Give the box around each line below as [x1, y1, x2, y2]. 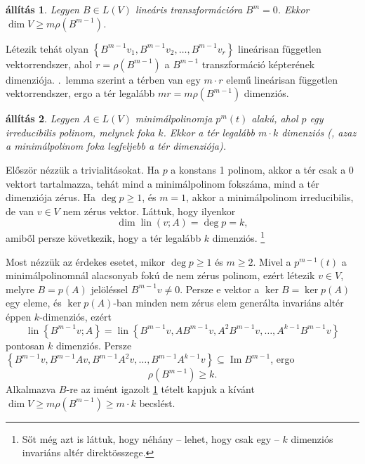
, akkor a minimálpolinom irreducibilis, [186, 190, 354, 205]
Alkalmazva [6, 382, 56, 397]
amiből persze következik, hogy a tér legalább [6, 231, 201, 245]
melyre [6, 281, 34, 296]
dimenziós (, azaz [281, 124, 357, 139]
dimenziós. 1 [212, 228, 265, 245]
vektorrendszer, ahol [6, 56, 93, 71]
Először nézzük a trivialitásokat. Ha [6, 162, 159, 176]
